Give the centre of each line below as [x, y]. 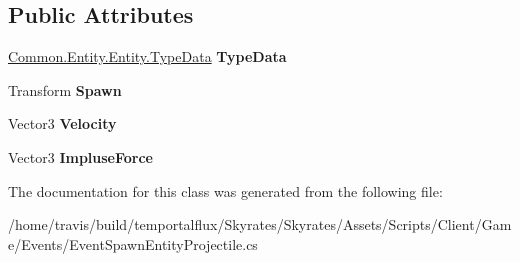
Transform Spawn [65, 89]
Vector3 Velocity [62, 123]
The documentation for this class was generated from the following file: [225, 190]
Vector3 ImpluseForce [80, 156]
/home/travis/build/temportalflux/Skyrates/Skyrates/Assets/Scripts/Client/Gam [260, 224]
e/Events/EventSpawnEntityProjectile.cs [133, 243]
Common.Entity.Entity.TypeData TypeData [147, 56]
